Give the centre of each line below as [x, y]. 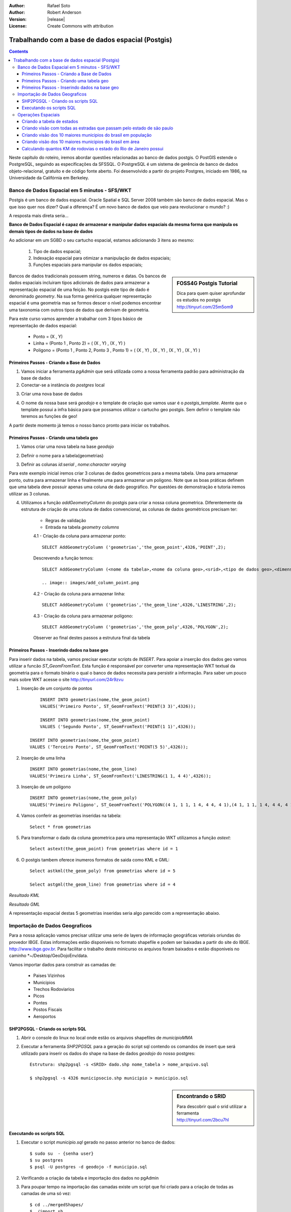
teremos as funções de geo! [49, 416]
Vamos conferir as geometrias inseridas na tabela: [71, 816]
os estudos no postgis [199, 300]
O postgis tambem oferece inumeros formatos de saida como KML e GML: [95, 860]
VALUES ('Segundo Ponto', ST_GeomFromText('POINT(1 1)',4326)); [118, 727]
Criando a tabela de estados [50, 121]
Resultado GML [24, 904]
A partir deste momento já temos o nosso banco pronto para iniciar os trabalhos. [89, 425]
